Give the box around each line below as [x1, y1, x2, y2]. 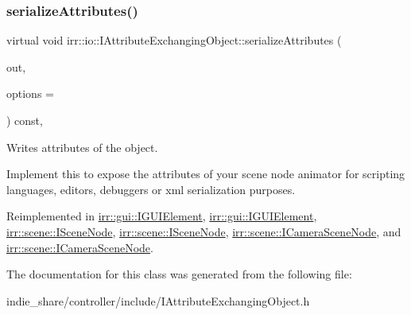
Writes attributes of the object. [6, 138, 158, 155]
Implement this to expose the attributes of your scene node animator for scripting [6, 165, 405, 182]
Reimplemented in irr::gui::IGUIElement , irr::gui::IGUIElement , [6, 208, 317, 224]
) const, [6, 112, 43, 128]
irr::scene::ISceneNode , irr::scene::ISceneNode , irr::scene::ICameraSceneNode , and [6, 223, 401, 239]
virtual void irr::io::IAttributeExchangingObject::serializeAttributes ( [6, 32, 342, 49]
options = [6, 85, 54, 102]
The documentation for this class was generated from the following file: [6, 266, 352, 282]
